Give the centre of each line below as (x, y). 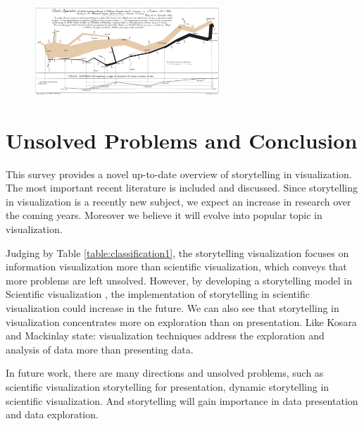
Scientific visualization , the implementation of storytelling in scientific (158, 294)
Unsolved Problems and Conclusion (182, 140)
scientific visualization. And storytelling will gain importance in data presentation (182, 400)
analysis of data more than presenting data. (100, 349)
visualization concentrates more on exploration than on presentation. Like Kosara (181, 321)
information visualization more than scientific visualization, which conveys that (176, 267)
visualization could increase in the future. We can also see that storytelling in (172, 307)
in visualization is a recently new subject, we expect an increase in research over (178, 201)
